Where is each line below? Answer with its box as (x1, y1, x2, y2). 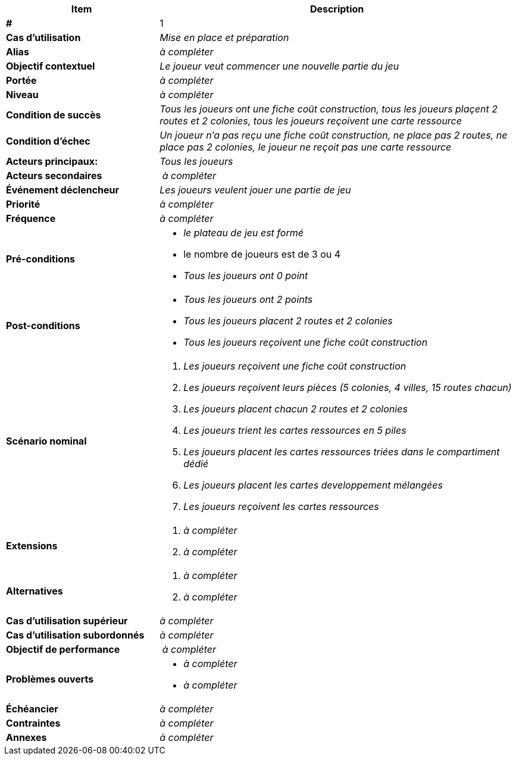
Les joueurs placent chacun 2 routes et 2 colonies (183, 403, 408, 415)
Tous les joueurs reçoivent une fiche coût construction (183, 336, 428, 348)
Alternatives (6, 585, 63, 597)
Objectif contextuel (6, 60, 95, 72)
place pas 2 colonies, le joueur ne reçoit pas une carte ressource (160, 141, 452, 153)
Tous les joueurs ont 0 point (183, 270, 308, 282)
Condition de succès (6, 109, 101, 121)
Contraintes (6, 717, 61, 729)
